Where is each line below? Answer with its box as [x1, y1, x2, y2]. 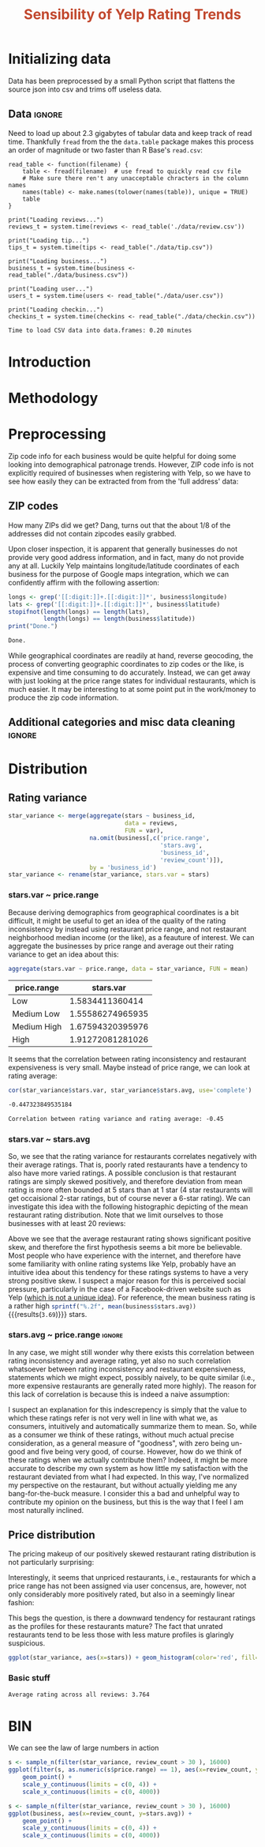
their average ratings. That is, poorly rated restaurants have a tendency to [8, 1160, 248, 1170]
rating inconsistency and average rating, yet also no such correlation [8, 1356, 231, 1365]
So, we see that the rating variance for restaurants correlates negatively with [8, 1152, 257, 1161]
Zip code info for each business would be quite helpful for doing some [8, 451, 237, 461]
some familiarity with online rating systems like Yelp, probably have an [8, 1259, 237, 1269]
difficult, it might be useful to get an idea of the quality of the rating [8, 916, 226, 925]
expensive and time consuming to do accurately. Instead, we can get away [8, 668, 251, 677]
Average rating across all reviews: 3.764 [8, 1691, 150, 1698]
